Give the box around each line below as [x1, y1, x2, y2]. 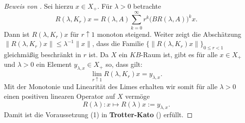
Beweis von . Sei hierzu [4, 1, 73, 11]
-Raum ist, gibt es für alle [140, 49, 218, 59]
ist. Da [88, 49, 109, 59]
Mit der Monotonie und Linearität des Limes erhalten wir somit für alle [4, 81, 218, 92]
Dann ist [4, 29, 30, 39]
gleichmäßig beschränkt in [4, 49, 81, 59]
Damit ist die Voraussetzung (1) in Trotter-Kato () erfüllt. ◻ [4, 109, 192, 120]
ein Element [36, 59, 72, 69]
